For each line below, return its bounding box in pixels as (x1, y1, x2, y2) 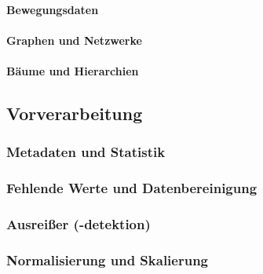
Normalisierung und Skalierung (6, 250, 209, 269)
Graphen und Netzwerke (6, 31, 142, 48)
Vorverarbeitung (6, 100, 143, 125)
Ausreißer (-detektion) (6, 214, 151, 233)
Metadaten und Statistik (6, 142, 166, 162)
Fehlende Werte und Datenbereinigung (6, 178, 258, 198)
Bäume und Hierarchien (6, 62, 139, 79)
